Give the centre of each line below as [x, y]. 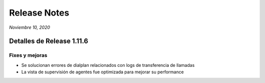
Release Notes [39, 13]
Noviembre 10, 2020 [29, 27]
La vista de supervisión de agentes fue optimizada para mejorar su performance [103, 72]
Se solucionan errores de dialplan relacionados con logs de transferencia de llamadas [108, 65]
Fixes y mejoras [28, 55]
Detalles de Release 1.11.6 [49, 41]
